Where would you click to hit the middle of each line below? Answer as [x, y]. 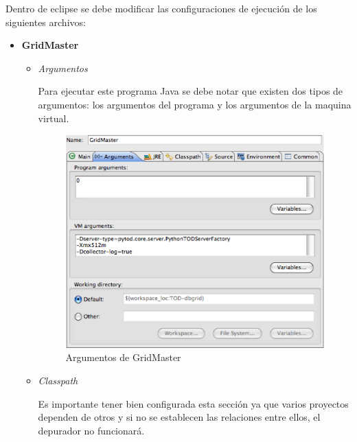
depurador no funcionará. [91, 430]
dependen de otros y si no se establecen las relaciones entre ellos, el [179, 417]
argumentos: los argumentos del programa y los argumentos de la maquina [195, 104]
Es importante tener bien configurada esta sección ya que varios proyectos [193, 403]
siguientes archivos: [46, 22]
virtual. [54, 118]
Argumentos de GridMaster [123, 357]
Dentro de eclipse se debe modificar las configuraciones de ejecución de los [161, 8]
